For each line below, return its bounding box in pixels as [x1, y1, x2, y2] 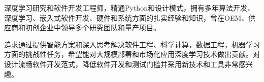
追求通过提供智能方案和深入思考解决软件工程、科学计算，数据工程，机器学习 [4, 39, 260, 49]
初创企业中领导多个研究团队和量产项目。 [25, 22, 160, 33]
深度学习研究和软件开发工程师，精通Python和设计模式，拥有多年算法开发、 [4, 3, 254, 13]
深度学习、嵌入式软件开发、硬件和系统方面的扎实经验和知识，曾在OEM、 [4, 12, 249, 23]
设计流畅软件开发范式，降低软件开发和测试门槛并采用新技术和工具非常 [4, 58, 239, 69]
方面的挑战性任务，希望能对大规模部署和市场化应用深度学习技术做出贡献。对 [4, 49, 260, 59]
